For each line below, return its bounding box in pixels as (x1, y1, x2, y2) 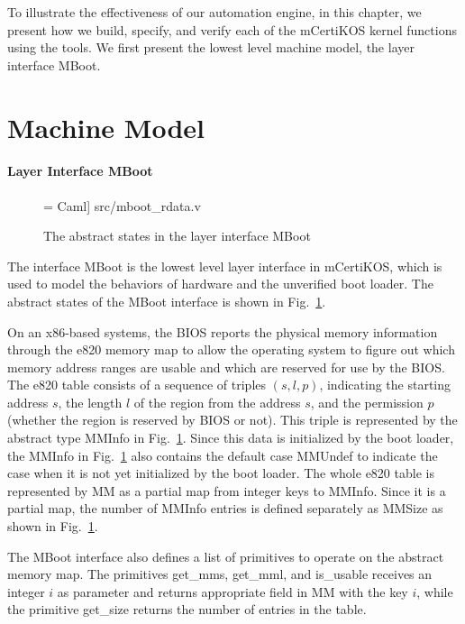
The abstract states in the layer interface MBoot (43, 226, 311, 245)
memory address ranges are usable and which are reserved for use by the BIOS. (7, 357, 445, 376)
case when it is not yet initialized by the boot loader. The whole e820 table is (7, 463, 434, 482)
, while (416, 582, 453, 601)
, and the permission (310, 392, 424, 411)
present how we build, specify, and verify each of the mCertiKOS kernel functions (7, 20, 457, 39)
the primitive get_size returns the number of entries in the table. (7, 600, 367, 619)
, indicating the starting (319, 375, 451, 394)
